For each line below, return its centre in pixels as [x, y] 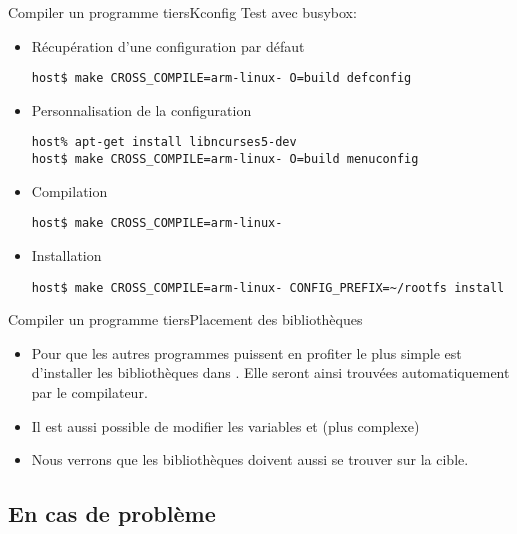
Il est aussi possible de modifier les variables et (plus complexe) [225, 425]
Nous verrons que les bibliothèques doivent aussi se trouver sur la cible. [250, 459]
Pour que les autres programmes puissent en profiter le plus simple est [246, 352]
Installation [66, 255]
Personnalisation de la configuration [141, 109]
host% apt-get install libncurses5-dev [164, 142]
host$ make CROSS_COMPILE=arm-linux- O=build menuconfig [225, 159]
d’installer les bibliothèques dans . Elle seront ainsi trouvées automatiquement [270, 372]
